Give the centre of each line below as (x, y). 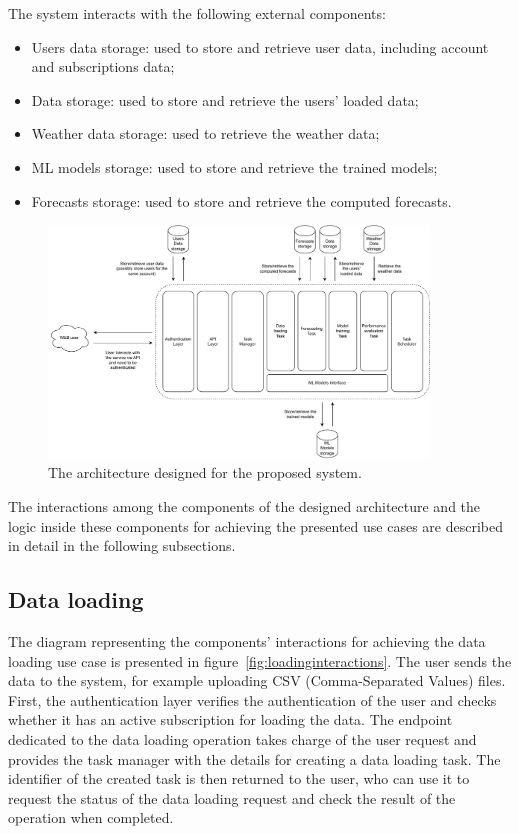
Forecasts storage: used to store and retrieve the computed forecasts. (241, 200)
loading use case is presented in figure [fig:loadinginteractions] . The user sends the (260, 660)
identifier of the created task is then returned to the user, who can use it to (239, 778)
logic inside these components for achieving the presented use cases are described (255, 525)
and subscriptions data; (103, 66)
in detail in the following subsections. (122, 545)
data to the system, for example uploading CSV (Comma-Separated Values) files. (257, 680)
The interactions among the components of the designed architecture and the (244, 505)
